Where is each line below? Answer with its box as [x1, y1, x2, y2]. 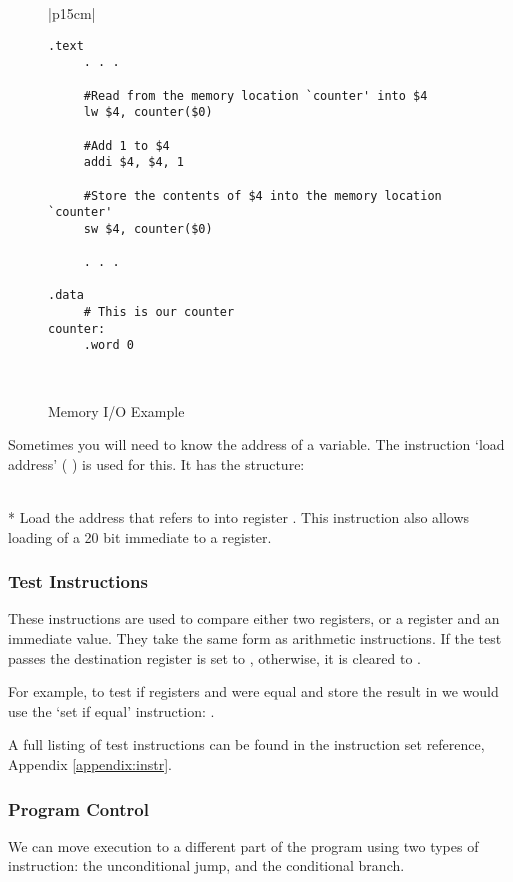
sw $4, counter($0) [83, 221, 213, 236]
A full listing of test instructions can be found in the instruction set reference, [8, 734, 485, 755]
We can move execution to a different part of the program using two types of [8, 835, 479, 856]
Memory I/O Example [48, 400, 185, 421]
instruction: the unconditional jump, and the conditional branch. [8, 855, 405, 876]
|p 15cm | [48, 3, 96, 23]
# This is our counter [83, 305, 235, 320]
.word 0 [83, 338, 134, 353]
